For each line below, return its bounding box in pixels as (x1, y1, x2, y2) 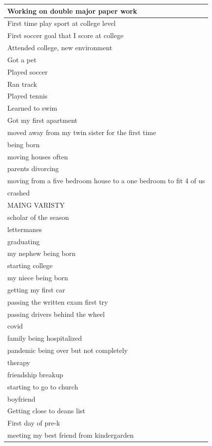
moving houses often (7, 151, 68, 161)
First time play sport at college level (7, 18, 116, 28)
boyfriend (7, 393, 36, 404)
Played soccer (7, 66, 48, 77)
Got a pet (7, 54, 37, 64)
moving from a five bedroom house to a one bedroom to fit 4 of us (7, 175, 205, 186)
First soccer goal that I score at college (7, 30, 124, 40)
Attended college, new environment (7, 42, 113, 53)
